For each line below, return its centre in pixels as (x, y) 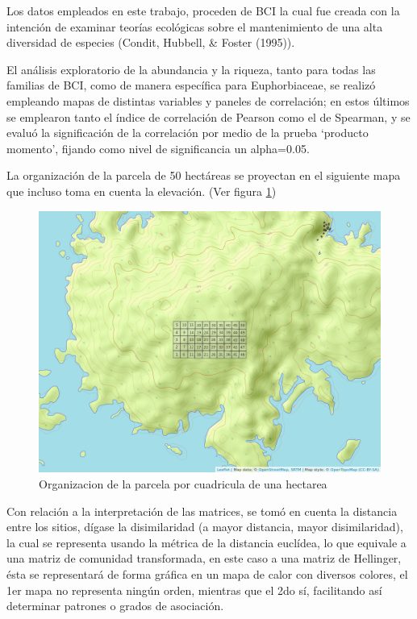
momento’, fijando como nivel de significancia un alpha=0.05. (158, 148)
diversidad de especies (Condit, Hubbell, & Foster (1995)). (151, 42)
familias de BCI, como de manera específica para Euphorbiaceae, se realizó (191, 85)
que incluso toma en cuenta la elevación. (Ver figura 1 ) (142, 191)
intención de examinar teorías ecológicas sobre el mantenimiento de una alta (195, 26)
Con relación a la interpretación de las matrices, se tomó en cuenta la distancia (202, 511)
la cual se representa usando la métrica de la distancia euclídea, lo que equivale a (206, 542)
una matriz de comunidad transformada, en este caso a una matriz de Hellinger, (204, 558)
